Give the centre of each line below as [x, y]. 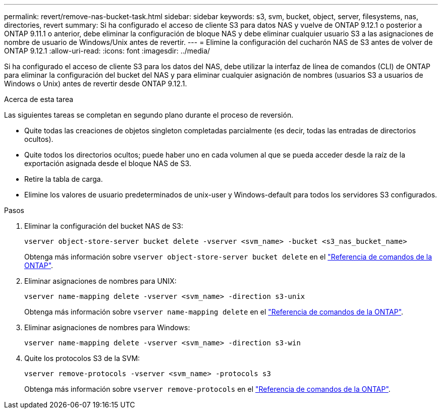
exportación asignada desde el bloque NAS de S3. [108, 163]
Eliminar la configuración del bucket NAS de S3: [104, 226]
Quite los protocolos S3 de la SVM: [82, 358]
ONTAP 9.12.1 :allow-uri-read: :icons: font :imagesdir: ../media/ [107, 51]
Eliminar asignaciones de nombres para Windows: [107, 327]
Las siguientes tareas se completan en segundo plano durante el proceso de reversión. [149, 115]
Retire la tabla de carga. [64, 179]
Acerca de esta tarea [39, 99]
